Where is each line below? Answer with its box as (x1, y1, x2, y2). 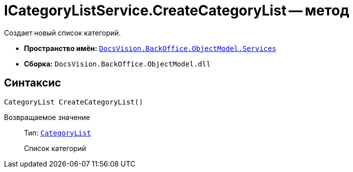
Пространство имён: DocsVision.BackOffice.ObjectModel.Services (24, 43, 276, 52)
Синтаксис (4, 76, 61, 89)
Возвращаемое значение (4, 112, 90, 121)
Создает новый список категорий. (4, 28, 121, 37)
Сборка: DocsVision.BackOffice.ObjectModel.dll (24, 59, 211, 68)
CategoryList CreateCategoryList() (4, 97, 143, 106)
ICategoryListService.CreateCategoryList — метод (4, 2, 349, 19)
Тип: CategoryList (24, 128, 91, 137)
